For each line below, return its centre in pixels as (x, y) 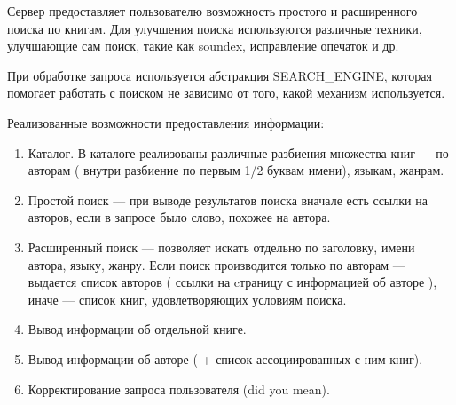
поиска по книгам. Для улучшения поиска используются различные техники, (215, 28)
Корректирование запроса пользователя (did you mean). (179, 389)
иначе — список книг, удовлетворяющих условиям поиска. (187, 299)
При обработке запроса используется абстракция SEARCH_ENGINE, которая (220, 75)
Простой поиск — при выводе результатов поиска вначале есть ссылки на (228, 199)
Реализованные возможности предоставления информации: (166, 122)
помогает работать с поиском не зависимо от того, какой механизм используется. (226, 93)
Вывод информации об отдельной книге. (137, 329)
